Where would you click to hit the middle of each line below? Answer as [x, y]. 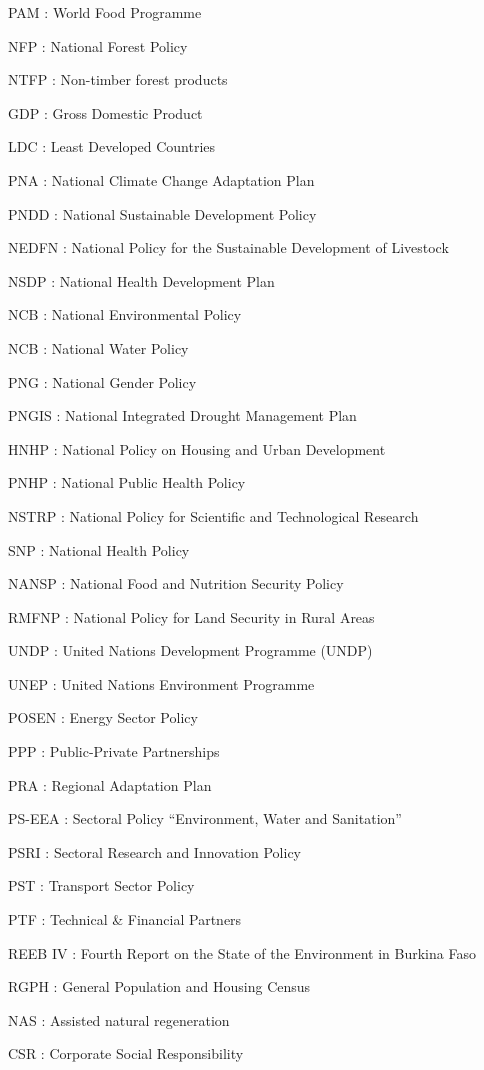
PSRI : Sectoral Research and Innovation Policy [154, 851]
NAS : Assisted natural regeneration [119, 1019]
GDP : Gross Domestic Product [105, 112]
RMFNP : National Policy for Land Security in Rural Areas [191, 616]
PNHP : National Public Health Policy [127, 482]
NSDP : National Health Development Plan [141, 280]
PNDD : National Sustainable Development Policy [162, 213]
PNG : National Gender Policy [102, 381]
